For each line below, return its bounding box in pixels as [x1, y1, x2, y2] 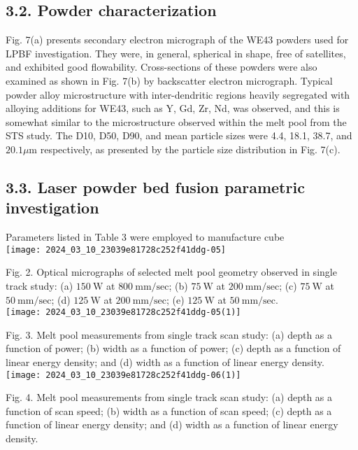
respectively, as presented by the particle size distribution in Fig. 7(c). [40, 141, 341, 156]
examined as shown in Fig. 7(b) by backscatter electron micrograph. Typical [6, 73, 333, 87]
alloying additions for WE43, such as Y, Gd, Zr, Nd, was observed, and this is [6, 101, 340, 115]
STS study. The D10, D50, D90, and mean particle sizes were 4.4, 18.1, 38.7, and [6, 128, 352, 143]
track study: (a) [6, 278, 73, 293]
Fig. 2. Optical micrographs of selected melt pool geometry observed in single [6, 265, 337, 279]
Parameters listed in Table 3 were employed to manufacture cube [6, 230, 285, 244]
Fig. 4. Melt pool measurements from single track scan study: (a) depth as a [6, 390, 333, 405]
